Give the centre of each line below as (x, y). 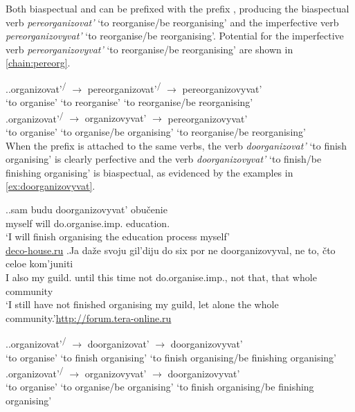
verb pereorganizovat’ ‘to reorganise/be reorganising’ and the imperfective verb (172, 22)
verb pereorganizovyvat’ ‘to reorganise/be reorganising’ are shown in (149, 49)
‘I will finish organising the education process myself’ (118, 236)
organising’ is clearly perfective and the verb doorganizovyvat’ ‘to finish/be (164, 159)
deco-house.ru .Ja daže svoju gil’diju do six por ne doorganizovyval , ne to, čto (171, 250)
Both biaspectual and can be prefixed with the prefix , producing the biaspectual (177, 8)
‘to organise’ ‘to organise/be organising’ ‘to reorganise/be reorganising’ (156, 132)
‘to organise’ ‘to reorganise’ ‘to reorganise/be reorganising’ (129, 102)
